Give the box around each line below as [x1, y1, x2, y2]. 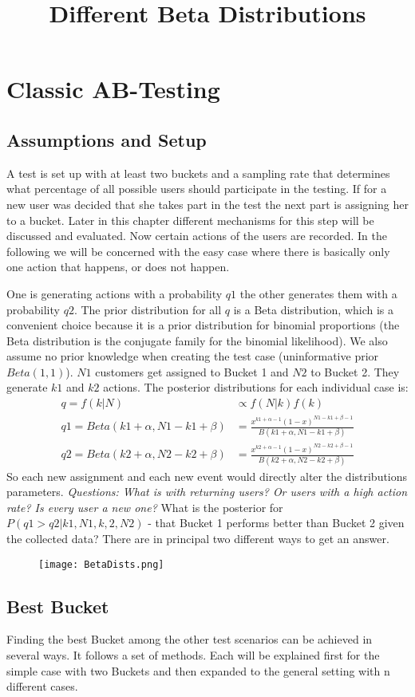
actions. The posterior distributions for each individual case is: [103, 379, 409, 396]
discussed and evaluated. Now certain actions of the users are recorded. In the [6, 227, 388, 244]
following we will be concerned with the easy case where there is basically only [6, 242, 390, 259]
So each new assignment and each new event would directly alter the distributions [6, 467, 408, 484]
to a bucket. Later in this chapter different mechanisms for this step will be [6, 211, 374, 228]
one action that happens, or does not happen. [6, 258, 230, 275]
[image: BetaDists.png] [38, 558, 164, 570]
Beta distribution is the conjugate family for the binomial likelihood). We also [6, 332, 388, 348]
